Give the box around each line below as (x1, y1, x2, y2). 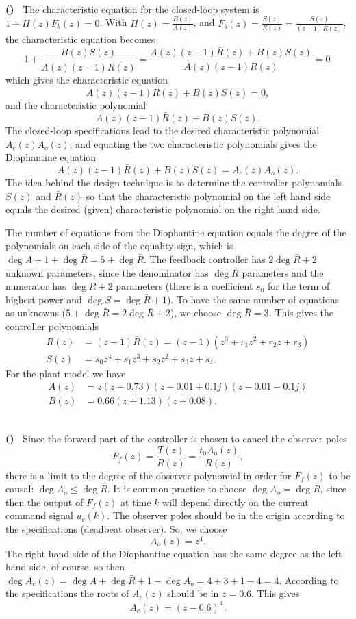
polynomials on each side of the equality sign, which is (5, 238, 233, 253)
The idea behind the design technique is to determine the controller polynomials (5, 175, 342, 189)
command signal (5, 508, 73, 522)
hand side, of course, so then (5, 559, 125, 574)
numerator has (5, 279, 66, 293)
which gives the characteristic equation (5, 73, 168, 87)
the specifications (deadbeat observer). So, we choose (5, 521, 227, 535)
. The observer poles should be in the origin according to (107, 508, 345, 522)
